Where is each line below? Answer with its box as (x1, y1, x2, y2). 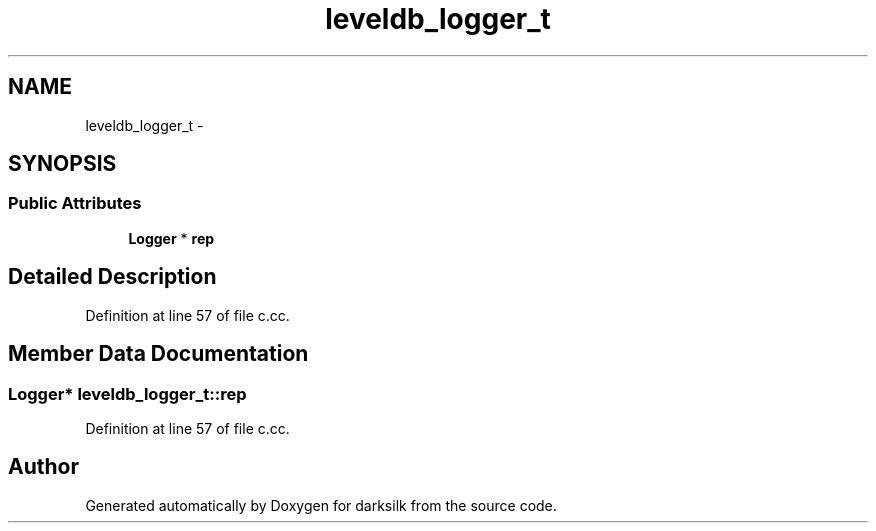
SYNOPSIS (8, 151, 117, 177)
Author (8, 454, 79, 480)
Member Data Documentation (8, 341, 309, 367)
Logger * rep (128, 229, 215, 247)
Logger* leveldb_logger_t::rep (8, 383, 247, 404)
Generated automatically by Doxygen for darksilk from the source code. (85, 496, 557, 514)
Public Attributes (8, 193, 142, 214)
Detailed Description (8, 264, 217, 290)
